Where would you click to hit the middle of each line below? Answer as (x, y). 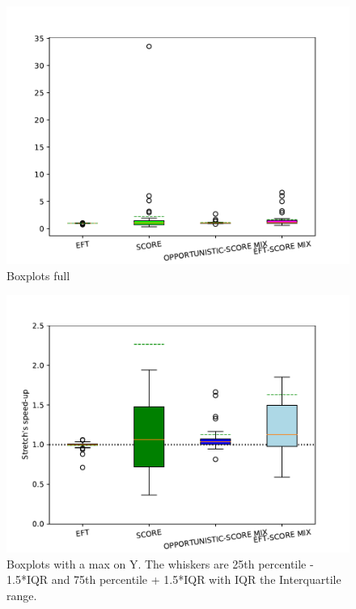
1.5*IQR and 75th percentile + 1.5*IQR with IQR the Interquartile (174, 579)
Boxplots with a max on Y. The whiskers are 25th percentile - (160, 563)
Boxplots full (38, 275)
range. (22, 595)
